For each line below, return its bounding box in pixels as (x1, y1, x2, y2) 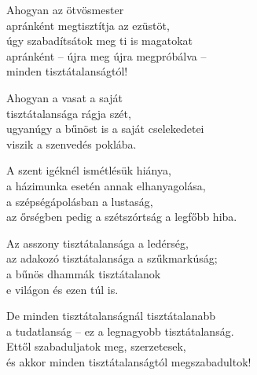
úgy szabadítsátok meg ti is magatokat (6, 32, 193, 49)
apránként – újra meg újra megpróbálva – (6, 47, 207, 64)
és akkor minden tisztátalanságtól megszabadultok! (6, 353, 251, 369)
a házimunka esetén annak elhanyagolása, (6, 177, 206, 193)
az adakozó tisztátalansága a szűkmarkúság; (6, 250, 218, 267)
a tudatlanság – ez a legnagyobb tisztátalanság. (6, 322, 234, 339)
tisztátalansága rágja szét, (6, 105, 131, 121)
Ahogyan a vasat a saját (6, 89, 123, 105)
